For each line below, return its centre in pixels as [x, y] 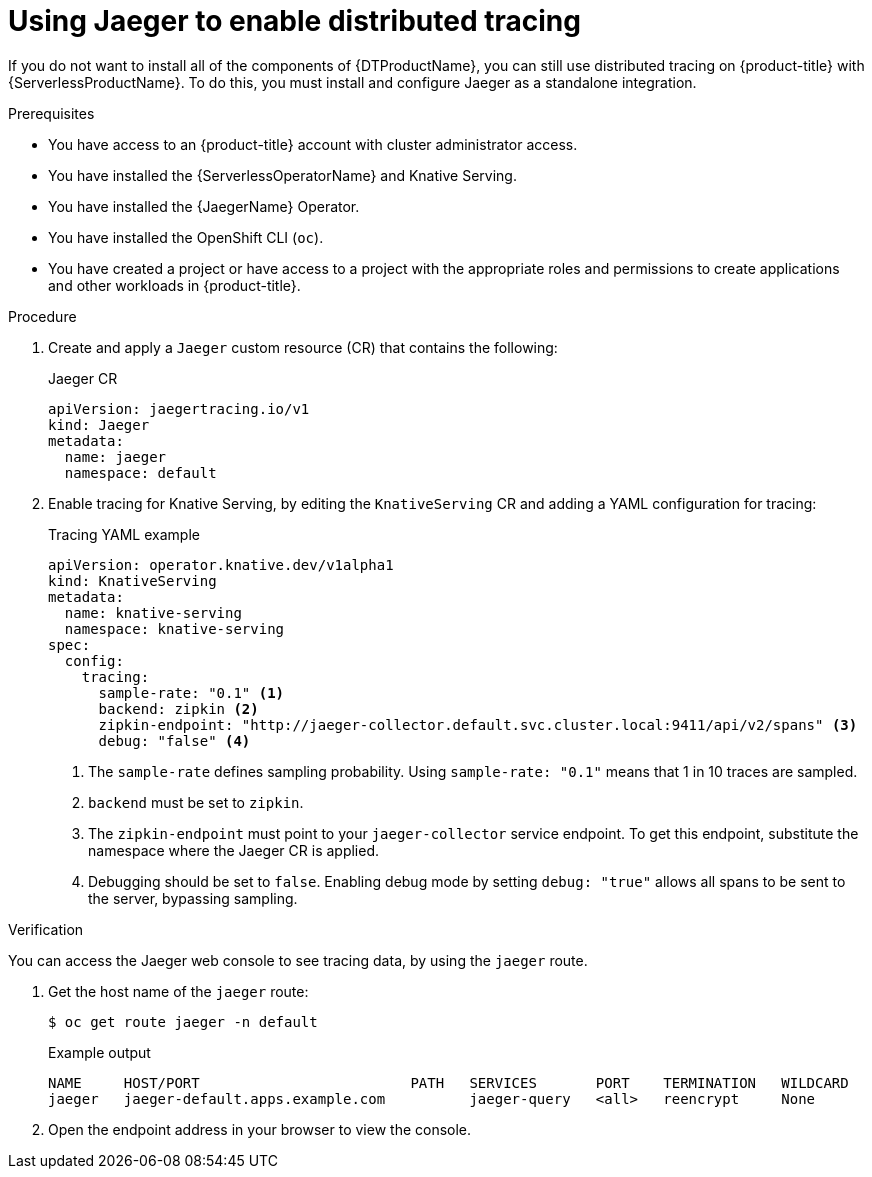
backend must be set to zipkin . [196, 802]
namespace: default [140, 472]
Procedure [42, 316]
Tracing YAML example [124, 534]
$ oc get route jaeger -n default [183, 1021]
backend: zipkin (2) [178, 708]
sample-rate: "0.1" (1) [191, 692]
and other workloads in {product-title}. [174, 285]
